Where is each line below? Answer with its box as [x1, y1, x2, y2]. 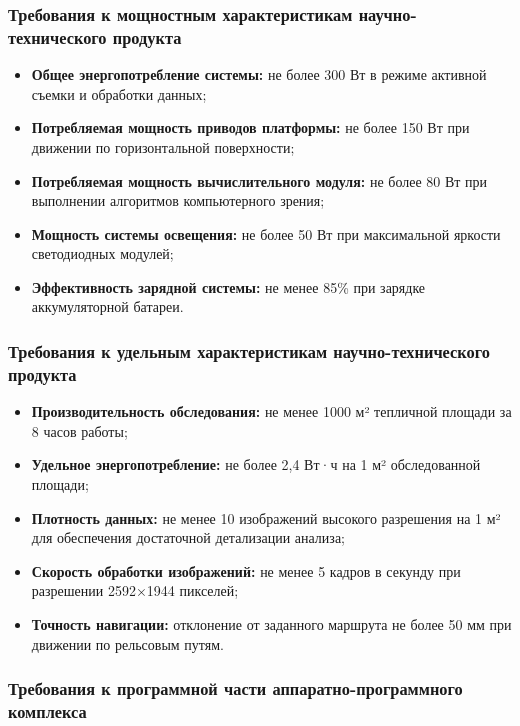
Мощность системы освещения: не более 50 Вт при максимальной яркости [31, 223, 501, 244]
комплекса [8, 699, 87, 723]
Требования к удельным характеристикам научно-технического [8, 339, 490, 363]
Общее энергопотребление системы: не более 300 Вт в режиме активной [31, 64, 487, 85]
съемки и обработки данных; [31, 83, 207, 104]
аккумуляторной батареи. [31, 296, 184, 317]
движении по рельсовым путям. [31, 633, 224, 654]
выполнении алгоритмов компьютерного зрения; [31, 190, 325, 211]
